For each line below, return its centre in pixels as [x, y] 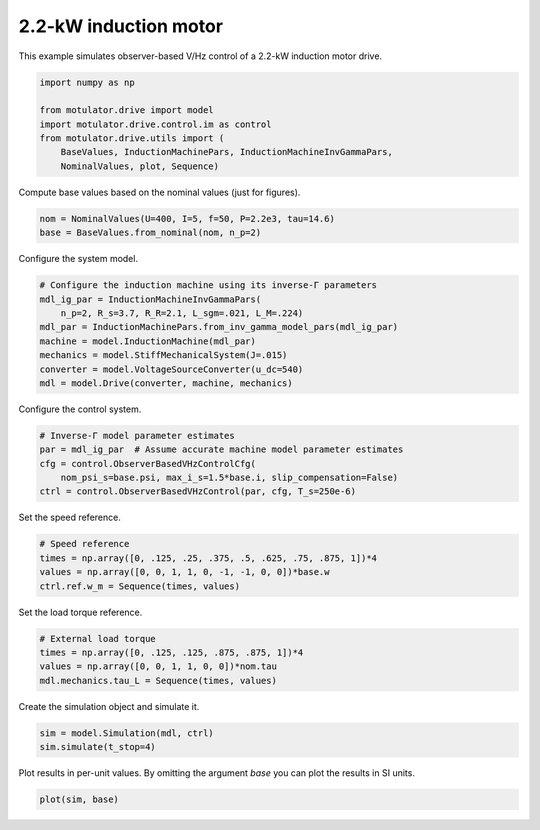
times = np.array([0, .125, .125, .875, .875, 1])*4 [171, 652]
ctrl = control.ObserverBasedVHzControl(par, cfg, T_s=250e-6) [198, 491]
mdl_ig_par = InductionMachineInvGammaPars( [150, 299]
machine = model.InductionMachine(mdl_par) [148, 341]
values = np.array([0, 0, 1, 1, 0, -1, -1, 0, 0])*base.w [184, 572]
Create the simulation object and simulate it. [109, 706]
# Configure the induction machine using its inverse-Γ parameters [208, 285]
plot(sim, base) [79, 799]
